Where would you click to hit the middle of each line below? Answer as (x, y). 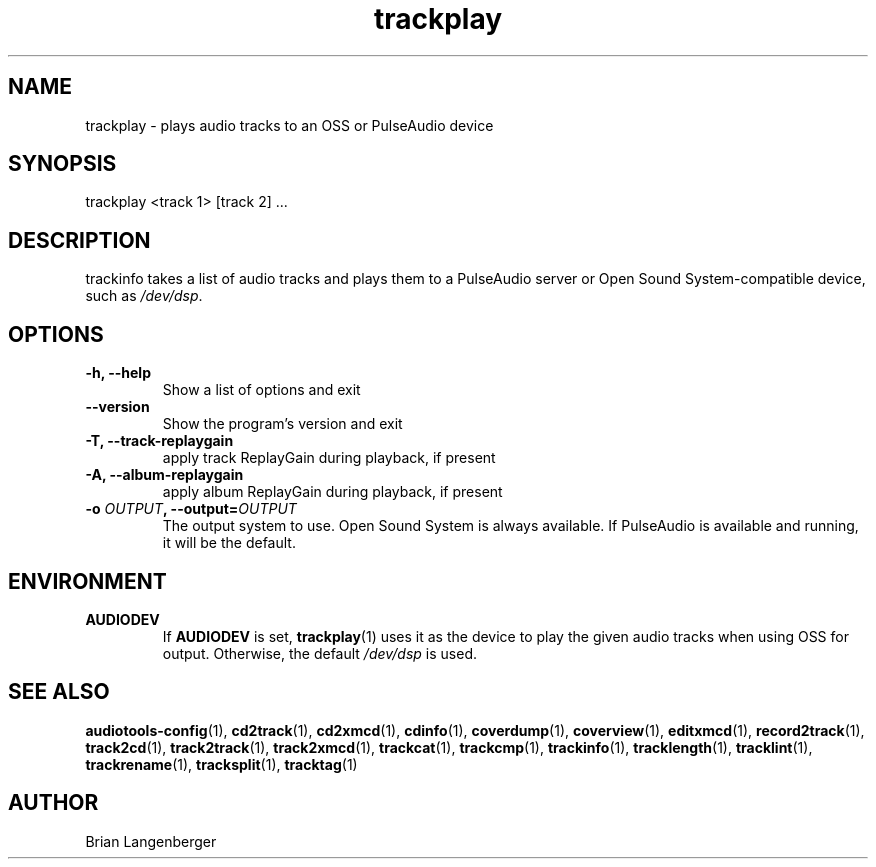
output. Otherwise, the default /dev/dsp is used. (320, 653)
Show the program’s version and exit (282, 424)
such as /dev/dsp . (144, 296)
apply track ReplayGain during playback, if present (329, 458)
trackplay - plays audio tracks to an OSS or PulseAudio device (289, 125)
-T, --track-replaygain (159, 441)
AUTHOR (53, 803)
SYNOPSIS (62, 164)
